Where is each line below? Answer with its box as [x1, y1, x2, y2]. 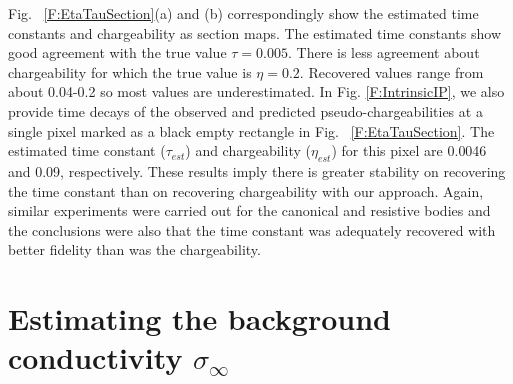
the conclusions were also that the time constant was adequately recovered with [8, 219, 496, 240]
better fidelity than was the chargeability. [8, 239, 261, 260]
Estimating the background [8, 298, 391, 339]
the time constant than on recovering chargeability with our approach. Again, [8, 180, 484, 201]
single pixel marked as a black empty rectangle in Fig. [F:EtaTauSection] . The [8, 120, 495, 141]
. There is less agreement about [287, 42, 480, 63]
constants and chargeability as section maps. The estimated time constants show [8, 22, 501, 43]
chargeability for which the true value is [8, 61, 252, 82]
